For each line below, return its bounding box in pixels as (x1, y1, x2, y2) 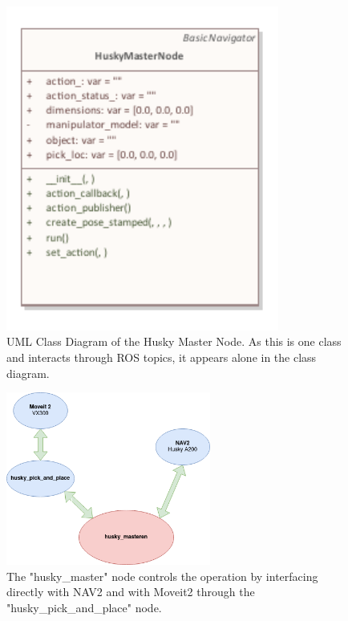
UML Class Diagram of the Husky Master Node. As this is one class (6, 333, 342, 350)
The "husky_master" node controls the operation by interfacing (6, 567, 318, 584)
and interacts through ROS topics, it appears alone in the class (6, 348, 317, 365)
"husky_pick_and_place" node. (6, 599, 162, 615)
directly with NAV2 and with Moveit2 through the (6, 583, 255, 600)
